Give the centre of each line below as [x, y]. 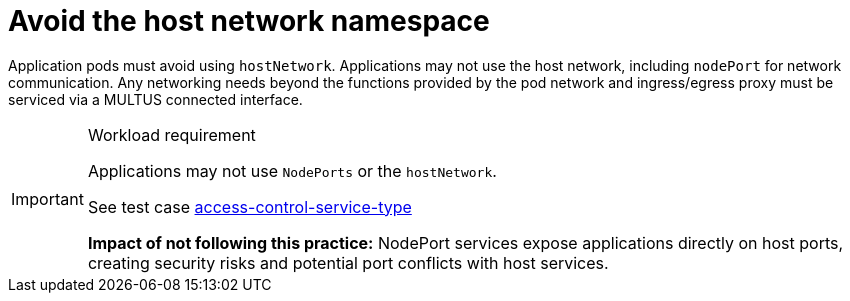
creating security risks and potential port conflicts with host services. [348, 262]
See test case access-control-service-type [249, 206]
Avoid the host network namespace [249, 21]
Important [47, 198]
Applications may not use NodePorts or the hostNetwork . [292, 170]
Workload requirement [171, 134]
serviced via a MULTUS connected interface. [155, 99]
